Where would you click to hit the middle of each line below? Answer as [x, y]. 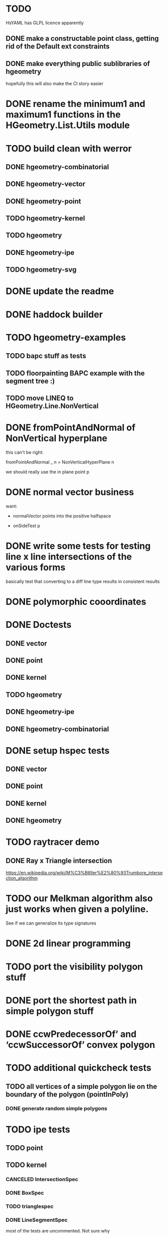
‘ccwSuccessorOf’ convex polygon [80, 1045]
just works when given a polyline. [77, 909]
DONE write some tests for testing [78, 546]
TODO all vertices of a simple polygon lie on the [81, 1086]
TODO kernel [26, 1165]
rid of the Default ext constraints [58, 47]
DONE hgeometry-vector [46, 184]
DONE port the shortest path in [71, 1000]
